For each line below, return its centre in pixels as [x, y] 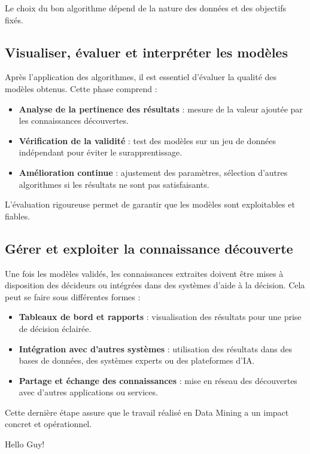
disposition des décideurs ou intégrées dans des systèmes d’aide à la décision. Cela [155, 285]
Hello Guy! [25, 444]
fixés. [14, 19]
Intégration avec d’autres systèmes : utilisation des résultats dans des [155, 348]
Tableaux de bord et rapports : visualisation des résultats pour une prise [160, 317]
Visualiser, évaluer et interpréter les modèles [146, 52]
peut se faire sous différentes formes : [73, 296]
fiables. [18, 216]
